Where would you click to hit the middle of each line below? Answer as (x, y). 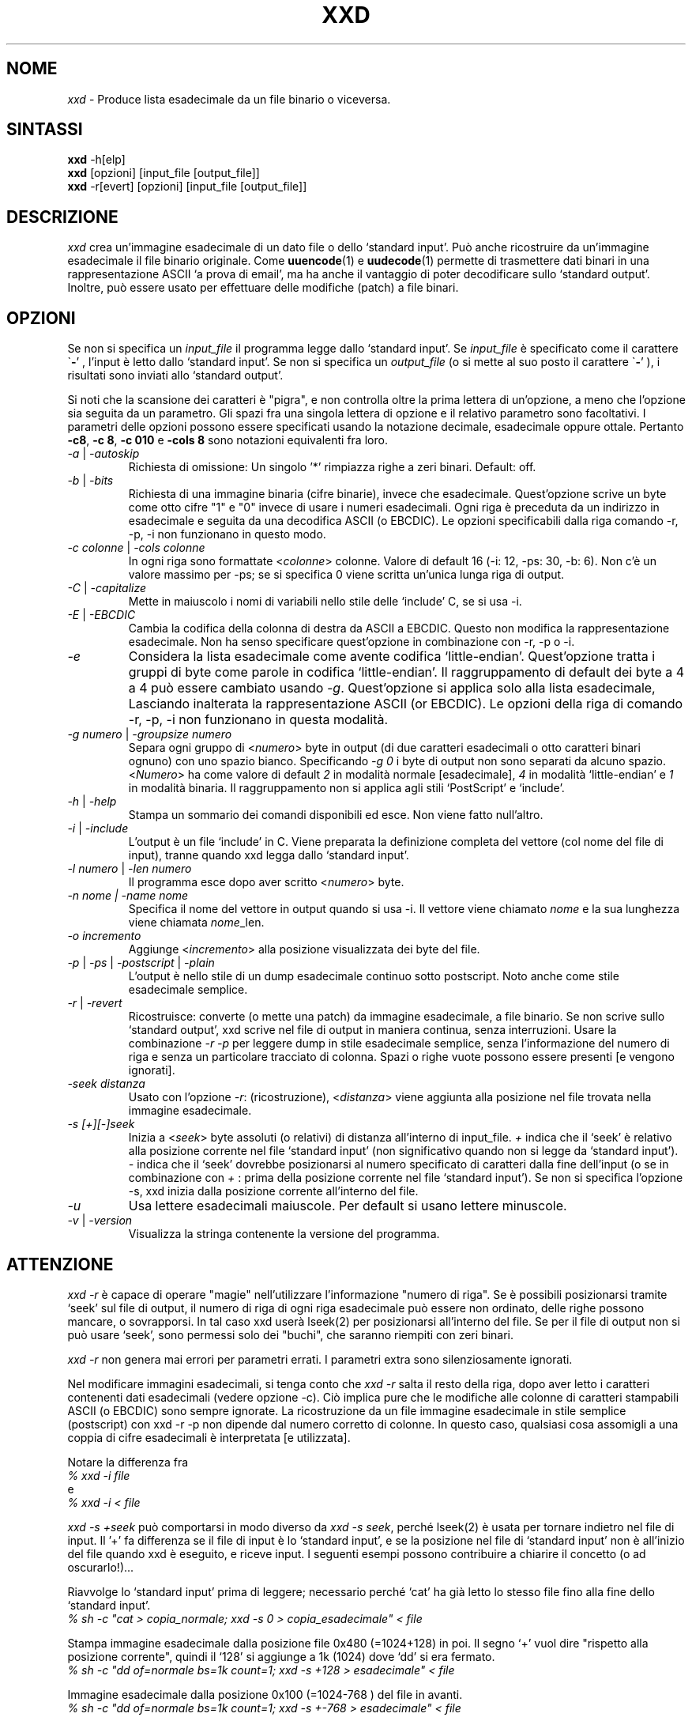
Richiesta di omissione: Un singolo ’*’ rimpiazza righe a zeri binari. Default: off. (332, 467)
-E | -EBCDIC (102, 615)
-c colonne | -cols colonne (136, 548)
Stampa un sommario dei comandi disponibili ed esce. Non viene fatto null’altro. (336, 815)
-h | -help (92, 802)
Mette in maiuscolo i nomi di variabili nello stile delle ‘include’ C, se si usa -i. (325, 602)
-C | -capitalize (107, 588)
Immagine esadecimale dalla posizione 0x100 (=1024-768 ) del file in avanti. (265, 1694)
